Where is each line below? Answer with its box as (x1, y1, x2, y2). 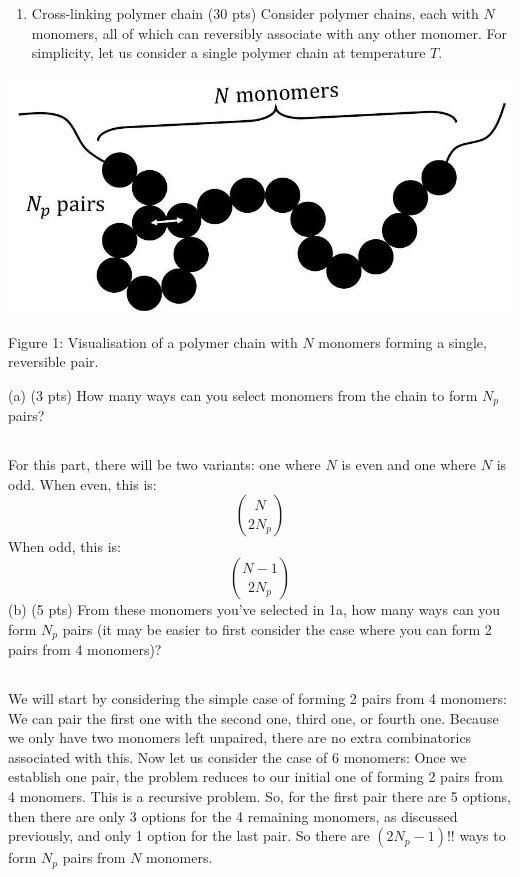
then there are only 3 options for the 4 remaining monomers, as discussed (8, 805, 458, 826)
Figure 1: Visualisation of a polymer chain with (8, 331, 298, 352)
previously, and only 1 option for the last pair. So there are (8, 825, 370, 846)
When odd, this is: (8, 536, 121, 557)
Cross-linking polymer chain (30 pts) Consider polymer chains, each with (31, 3, 479, 24)
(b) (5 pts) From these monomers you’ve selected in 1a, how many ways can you (8, 599, 501, 619)
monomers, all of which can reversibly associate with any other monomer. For (31, 22, 507, 43)
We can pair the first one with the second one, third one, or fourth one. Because (8, 707, 499, 728)
